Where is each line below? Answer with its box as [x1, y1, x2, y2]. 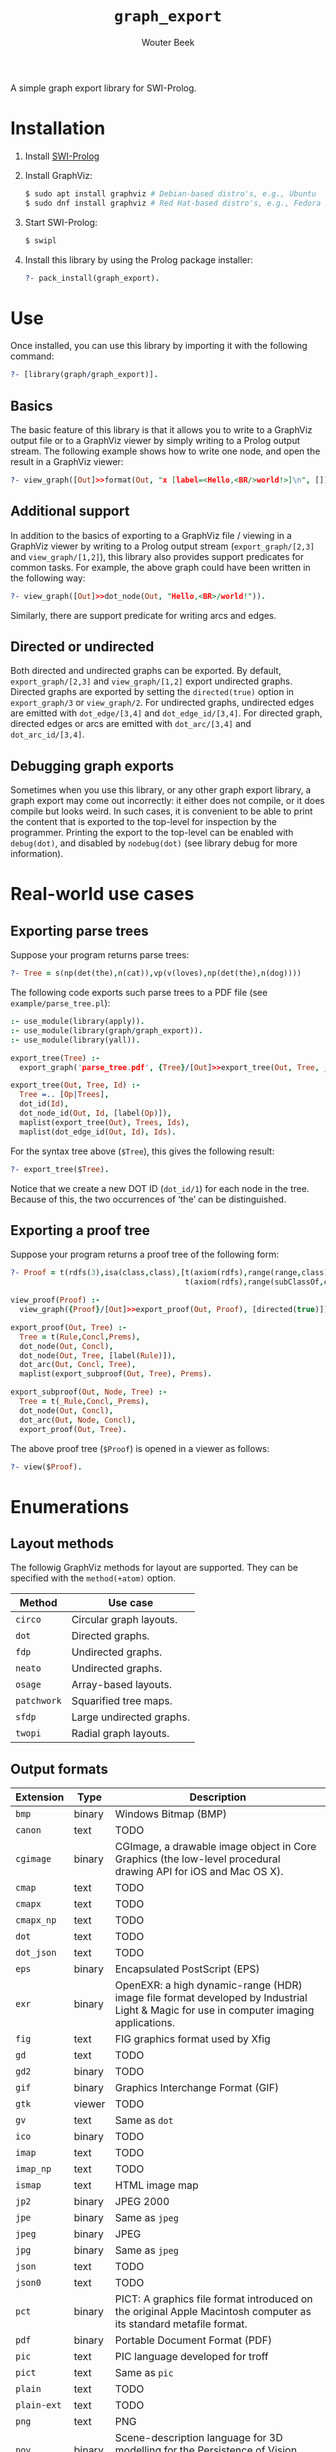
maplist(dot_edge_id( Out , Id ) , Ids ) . [19, 1127, 177, 1137]
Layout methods [10, 1535, 114, 1552]
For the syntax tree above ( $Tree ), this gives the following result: [10, 1145, 275, 1157]
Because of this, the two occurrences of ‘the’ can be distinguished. [10, 1193, 287, 1205]
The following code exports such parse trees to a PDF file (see [10, 987, 268, 999]
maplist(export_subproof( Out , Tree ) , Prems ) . [19, 1369, 213, 1379]
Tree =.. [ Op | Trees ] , [19, 1090, 110, 1100]
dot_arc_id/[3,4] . [10, 728, 85, 741]
